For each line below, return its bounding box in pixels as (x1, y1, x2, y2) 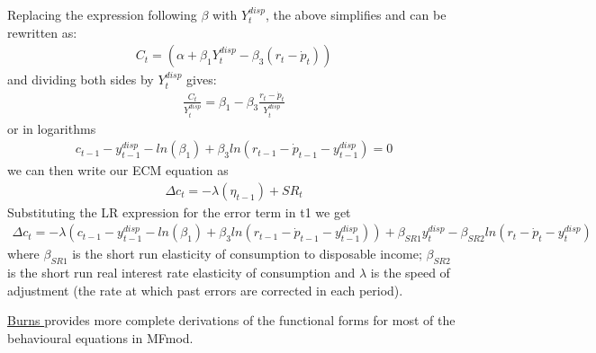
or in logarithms (7, 119, 96, 137)
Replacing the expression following (7, 5, 197, 23)
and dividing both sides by (7, 70, 154, 89)
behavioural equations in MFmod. (7, 329, 194, 347)
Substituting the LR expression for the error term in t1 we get (7, 202, 351, 221)
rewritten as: (7, 22, 77, 41)
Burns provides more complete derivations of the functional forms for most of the (7, 311, 456, 330)
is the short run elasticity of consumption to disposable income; (72, 244, 422, 263)
